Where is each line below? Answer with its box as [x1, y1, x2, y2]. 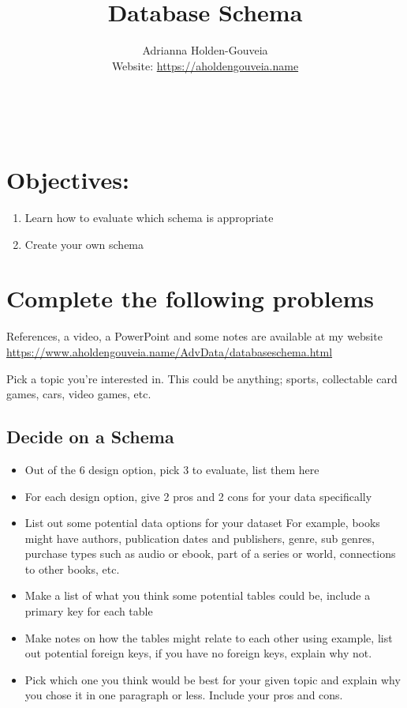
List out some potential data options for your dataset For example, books [24, 514, 380, 531]
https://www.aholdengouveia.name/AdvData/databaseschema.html [6, 343, 333, 360]
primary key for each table [24, 603, 153, 619]
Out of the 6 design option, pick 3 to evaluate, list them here [24, 461, 319, 477]
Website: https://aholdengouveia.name [111, 57, 299, 73]
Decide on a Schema [6, 424, 174, 449]
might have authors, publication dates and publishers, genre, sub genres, [24, 529, 375, 546]
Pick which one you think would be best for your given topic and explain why [24, 671, 401, 687]
